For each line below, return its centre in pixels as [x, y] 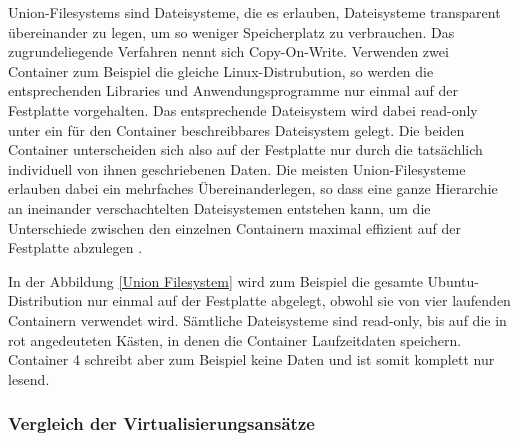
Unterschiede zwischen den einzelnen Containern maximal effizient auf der [234, 227]
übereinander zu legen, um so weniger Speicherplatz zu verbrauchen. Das [231, 31]
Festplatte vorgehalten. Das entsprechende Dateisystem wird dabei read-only [243, 109]
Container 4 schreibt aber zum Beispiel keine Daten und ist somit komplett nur [251, 359]
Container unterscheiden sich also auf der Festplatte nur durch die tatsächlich [245, 149]
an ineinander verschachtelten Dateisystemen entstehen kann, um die [219, 207]
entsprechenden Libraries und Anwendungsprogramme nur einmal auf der [233, 90]
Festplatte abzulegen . [75, 247]
